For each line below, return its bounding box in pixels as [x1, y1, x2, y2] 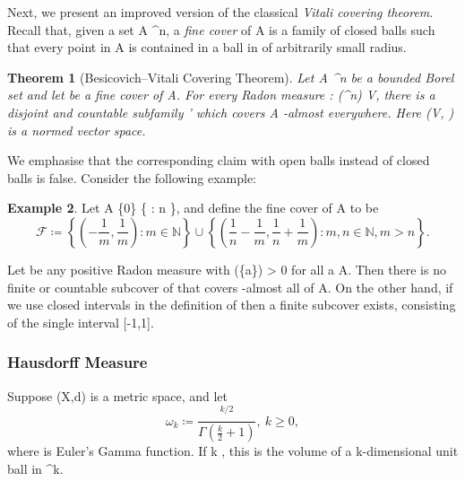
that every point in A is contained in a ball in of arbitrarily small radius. [7, 38, 407, 57]
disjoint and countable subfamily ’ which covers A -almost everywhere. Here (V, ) [7, 102, 454, 121]
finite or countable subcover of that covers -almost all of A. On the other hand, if [7, 277, 453, 296]
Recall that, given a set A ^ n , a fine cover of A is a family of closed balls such [7, 20, 435, 39]
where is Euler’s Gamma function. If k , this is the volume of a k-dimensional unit [7, 442, 459, 460]
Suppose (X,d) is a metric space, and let [7, 386, 228, 405]
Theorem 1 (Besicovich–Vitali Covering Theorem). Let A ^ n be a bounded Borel [7, 67, 454, 86]
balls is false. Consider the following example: [7, 168, 257, 187]
